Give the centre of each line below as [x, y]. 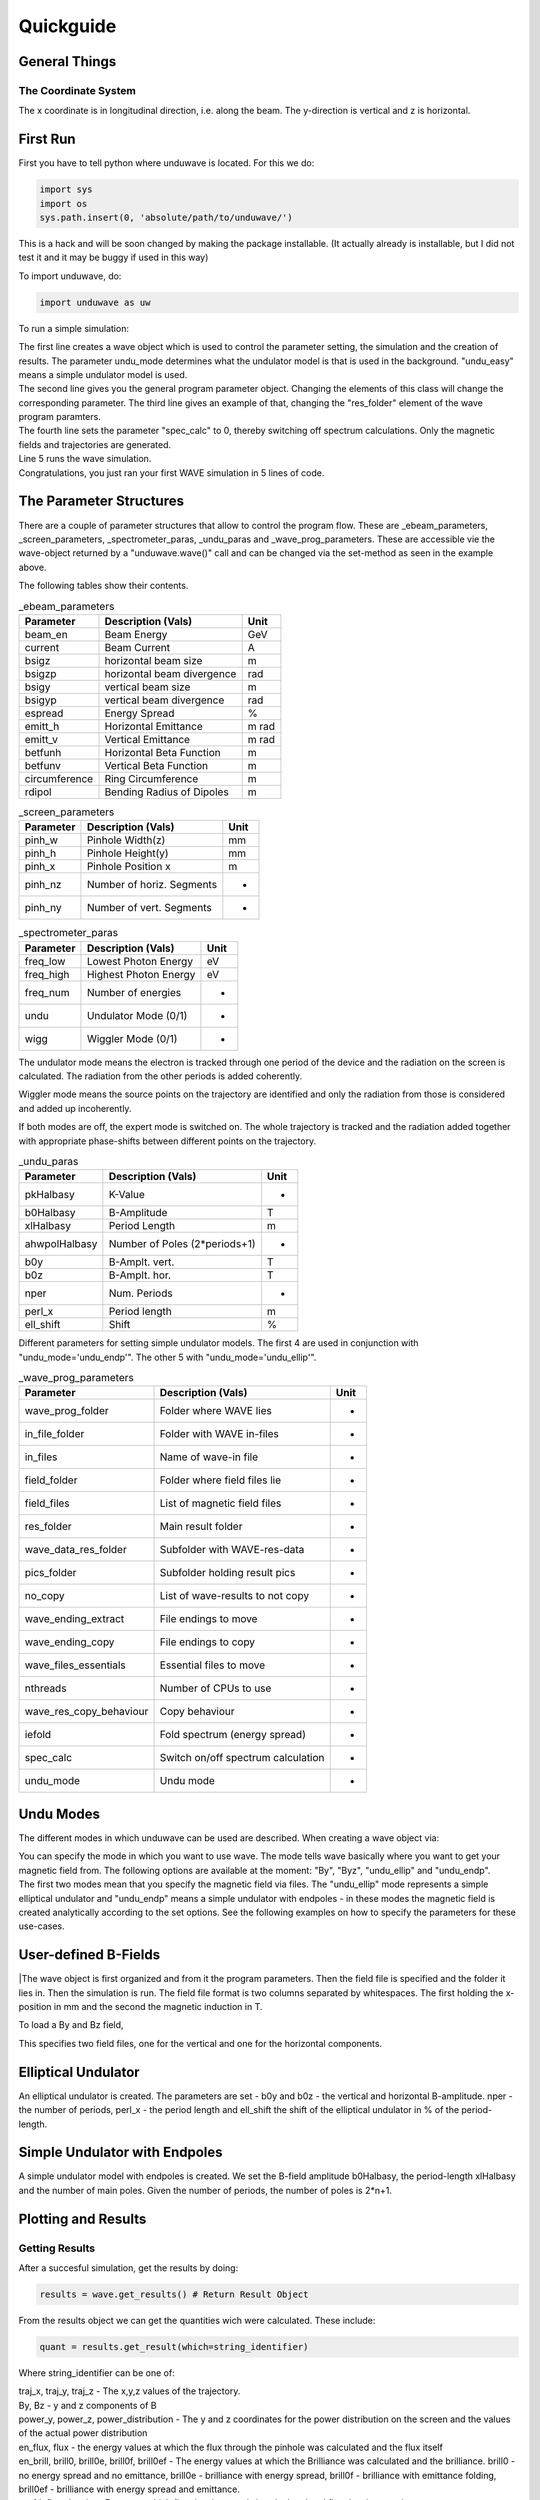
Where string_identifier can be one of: [96, 2372]
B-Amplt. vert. [141, 1262]
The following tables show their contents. [103, 586]
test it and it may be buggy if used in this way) [113, 257]
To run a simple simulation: [74, 328]
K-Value [126, 1195]
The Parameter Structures [101, 501]
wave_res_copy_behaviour [86, 1712]
